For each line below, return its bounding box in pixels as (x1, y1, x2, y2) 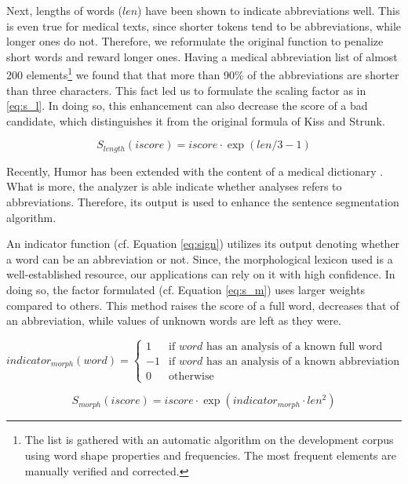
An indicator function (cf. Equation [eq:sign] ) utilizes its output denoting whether (6, 235, 400, 252)
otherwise (169, 371, 214, 383)
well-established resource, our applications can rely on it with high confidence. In (6, 266, 395, 282)
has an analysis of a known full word (206, 341, 383, 353)
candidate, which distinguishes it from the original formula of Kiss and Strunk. (6, 112, 385, 129)
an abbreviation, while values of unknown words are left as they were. (6, 312, 341, 329)
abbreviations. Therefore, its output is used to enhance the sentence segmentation (6, 194, 399, 210)
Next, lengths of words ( (6, 2, 122, 18)
